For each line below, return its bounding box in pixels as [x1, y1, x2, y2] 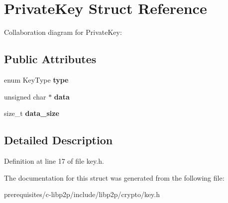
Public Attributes [4, 51, 97, 67]
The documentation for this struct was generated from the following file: [4, 172, 225, 183]
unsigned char [4, 91, 46, 101]
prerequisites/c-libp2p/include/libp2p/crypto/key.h [4, 189, 160, 200]
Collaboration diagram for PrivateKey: [4, 27, 122, 37]
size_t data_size [4, 108, 59, 118]
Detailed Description [4, 132, 113, 148]
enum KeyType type [4, 74, 69, 85]
